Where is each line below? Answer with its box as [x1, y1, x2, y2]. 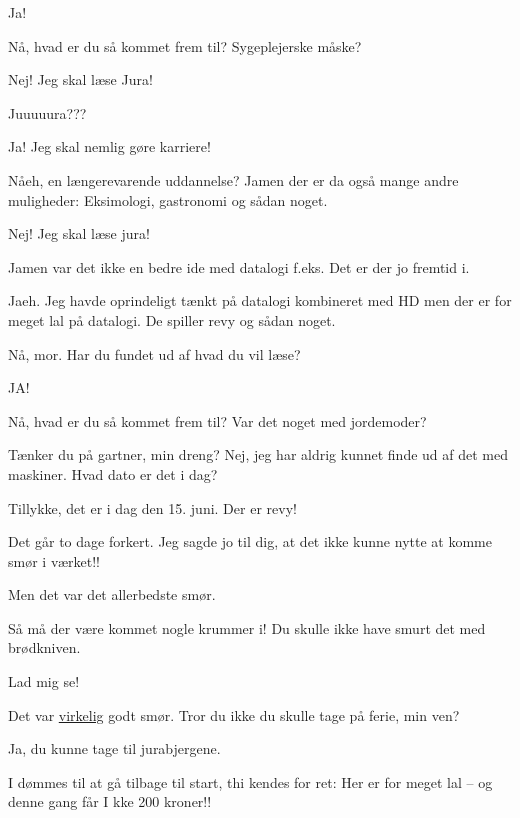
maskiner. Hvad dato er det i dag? [8, 463, 218, 484]
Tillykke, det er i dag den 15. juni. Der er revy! [8, 497, 297, 518]
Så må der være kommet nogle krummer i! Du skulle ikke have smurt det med [8, 617, 486, 638]
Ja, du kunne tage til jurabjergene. [8, 738, 221, 759]
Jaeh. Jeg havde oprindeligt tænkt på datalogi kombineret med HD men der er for [8, 290, 512, 311]
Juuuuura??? [8, 102, 87, 123]
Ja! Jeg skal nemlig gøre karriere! [8, 136, 211, 157]
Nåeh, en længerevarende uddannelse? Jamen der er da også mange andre [8, 169, 459, 190]
